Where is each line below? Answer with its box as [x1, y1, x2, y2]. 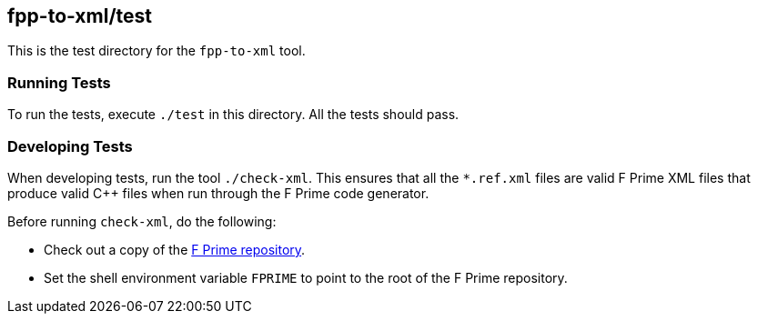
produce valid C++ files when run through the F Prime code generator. [7, 185, 430, 201]
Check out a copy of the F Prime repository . [44, 241, 306, 257]
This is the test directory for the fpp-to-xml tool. [7, 43, 306, 59]
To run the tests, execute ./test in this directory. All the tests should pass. [7, 106, 460, 123]
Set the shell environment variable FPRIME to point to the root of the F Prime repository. [44, 269, 568, 286]
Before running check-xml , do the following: [7, 213, 277, 229]
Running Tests [7, 73, 111, 92]
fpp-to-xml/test [7, 5, 153, 27]
